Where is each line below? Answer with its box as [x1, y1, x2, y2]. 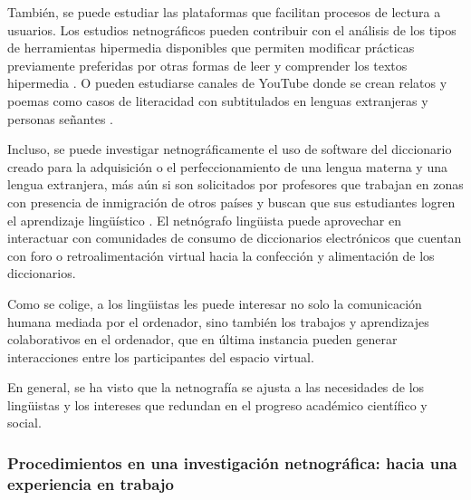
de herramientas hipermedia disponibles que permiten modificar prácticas [7, 38, 415, 57]
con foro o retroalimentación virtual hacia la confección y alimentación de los [7, 245, 435, 264]
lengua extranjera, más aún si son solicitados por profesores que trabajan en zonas [7, 175, 464, 194]
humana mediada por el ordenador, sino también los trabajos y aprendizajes [7, 312, 429, 331]
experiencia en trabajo [7, 472, 175, 495]
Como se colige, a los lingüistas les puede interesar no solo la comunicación [7, 293, 422, 312]
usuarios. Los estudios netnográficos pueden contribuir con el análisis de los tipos [7, 20, 457, 39]
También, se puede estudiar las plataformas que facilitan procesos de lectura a [7, 3, 441, 21]
